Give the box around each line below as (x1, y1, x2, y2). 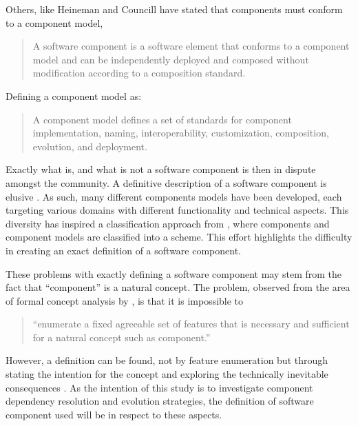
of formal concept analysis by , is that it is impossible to (6, 293, 244, 307)
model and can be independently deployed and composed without (32, 52, 309, 66)
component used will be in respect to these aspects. (6, 407, 222, 421)
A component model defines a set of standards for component (32, 112, 292, 126)
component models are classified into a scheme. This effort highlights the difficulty (6, 230, 352, 244)
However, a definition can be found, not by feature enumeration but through (6, 353, 328, 367)
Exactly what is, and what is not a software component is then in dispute (6, 162, 316, 176)
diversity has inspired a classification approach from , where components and (6, 216, 330, 230)
